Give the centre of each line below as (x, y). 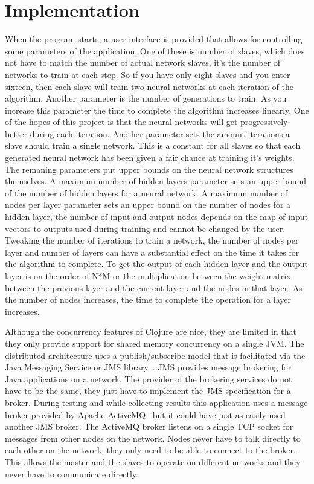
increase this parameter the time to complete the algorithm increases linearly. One (157, 110)
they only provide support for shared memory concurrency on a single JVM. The (155, 343)
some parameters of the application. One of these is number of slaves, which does (155, 50)
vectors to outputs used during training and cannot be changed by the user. (145, 228)
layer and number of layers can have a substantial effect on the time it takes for (152, 252)
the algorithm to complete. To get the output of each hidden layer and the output (156, 264)
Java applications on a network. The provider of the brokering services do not (149, 379)
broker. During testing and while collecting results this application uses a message (156, 402)
